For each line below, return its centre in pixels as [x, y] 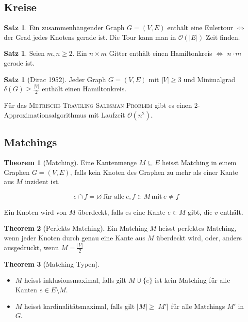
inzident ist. [42, 181]
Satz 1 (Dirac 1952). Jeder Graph [55, 79]
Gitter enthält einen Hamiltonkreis [160, 53]
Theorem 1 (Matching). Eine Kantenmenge [70, 162]
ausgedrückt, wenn [32, 247]
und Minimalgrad [209, 79]
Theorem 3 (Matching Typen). [52, 263]
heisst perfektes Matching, [197, 228]
